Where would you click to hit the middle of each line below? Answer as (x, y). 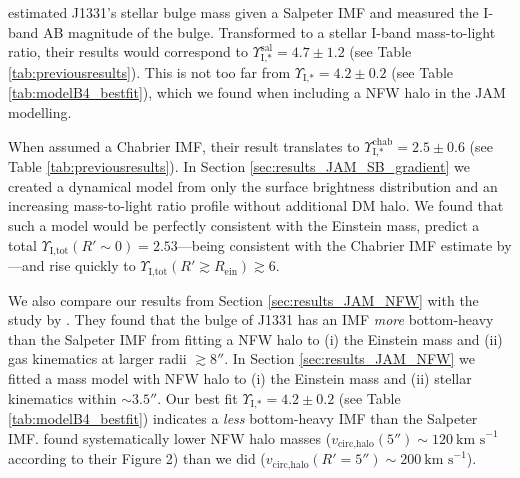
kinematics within (62, 397)
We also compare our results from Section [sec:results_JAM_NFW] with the (243, 299)
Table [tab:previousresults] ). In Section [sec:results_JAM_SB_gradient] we (239, 166)
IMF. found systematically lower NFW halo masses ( (170, 437)
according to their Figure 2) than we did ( (137, 458)
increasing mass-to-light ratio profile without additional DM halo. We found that (256, 205)
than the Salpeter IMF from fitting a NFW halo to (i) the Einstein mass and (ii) (255, 338)
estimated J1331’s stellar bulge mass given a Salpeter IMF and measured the (243, 12)
